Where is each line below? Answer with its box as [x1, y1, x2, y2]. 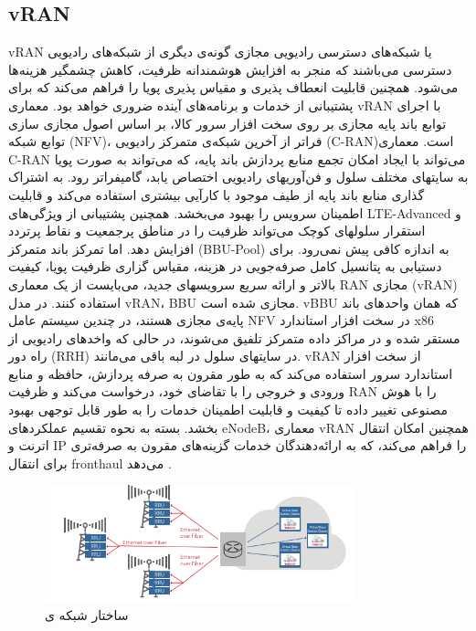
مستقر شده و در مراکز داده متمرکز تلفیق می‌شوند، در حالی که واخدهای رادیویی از [8, 328, 460, 347]
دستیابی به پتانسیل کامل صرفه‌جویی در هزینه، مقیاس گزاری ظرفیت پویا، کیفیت [8, 257, 442, 276]
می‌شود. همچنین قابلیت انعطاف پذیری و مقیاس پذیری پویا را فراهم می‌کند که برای [8, 78, 459, 97]
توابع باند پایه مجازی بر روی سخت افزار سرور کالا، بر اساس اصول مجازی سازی [8, 113, 447, 132]
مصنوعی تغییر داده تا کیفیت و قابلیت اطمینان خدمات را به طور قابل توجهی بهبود [8, 400, 448, 419]
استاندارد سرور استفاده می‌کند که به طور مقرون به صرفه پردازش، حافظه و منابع [8, 363, 453, 383]
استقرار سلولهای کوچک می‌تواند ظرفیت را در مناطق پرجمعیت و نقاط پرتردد [8, 221, 426, 240]
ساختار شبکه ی [45, 605, 129, 625]
